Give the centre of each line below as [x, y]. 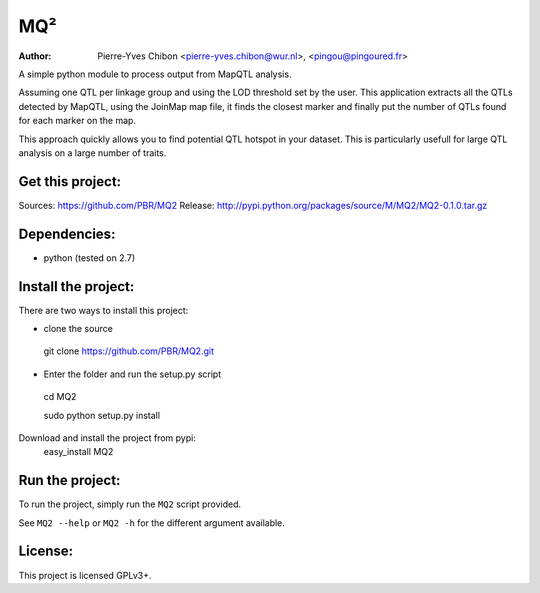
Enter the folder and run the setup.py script [132, 374]
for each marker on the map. [77, 121]
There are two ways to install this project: [103, 310]
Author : [35, 56]
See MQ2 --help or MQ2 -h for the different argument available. [151, 522]
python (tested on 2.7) [89, 257]
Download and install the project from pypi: [107, 437]
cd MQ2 [60, 397]
